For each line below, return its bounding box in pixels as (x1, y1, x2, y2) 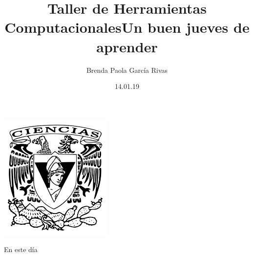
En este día (4, 244, 38, 255)
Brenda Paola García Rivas (86, 64, 168, 75)
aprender (96, 36, 158, 56)
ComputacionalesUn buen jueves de (4, 17, 250, 37)
